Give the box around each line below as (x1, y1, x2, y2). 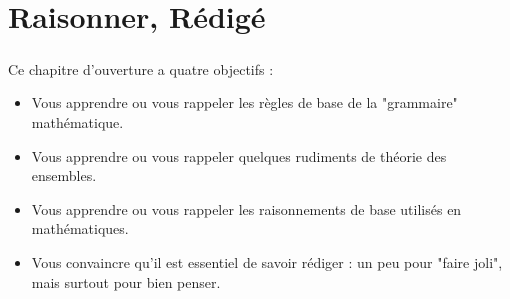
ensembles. (31, 165, 97, 186)
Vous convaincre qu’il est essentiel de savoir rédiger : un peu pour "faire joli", (31, 251, 503, 272)
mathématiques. (31, 218, 129, 239)
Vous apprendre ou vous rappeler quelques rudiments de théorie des (31, 145, 447, 166)
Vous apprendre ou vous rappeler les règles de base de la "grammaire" (31, 92, 458, 113)
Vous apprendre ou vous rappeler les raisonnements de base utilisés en (31, 198, 462, 219)
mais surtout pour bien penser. (31, 271, 221, 292)
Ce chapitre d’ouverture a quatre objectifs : (8, 58, 274, 79)
